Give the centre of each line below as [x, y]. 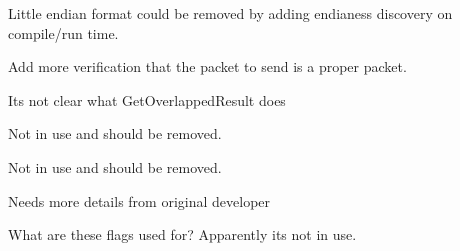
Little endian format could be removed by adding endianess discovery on [230, 13]
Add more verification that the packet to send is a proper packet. [207, 66]
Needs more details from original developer [139, 200]
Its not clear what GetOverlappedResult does [147, 99]
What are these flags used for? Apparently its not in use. [182, 234]
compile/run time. [63, 32]
